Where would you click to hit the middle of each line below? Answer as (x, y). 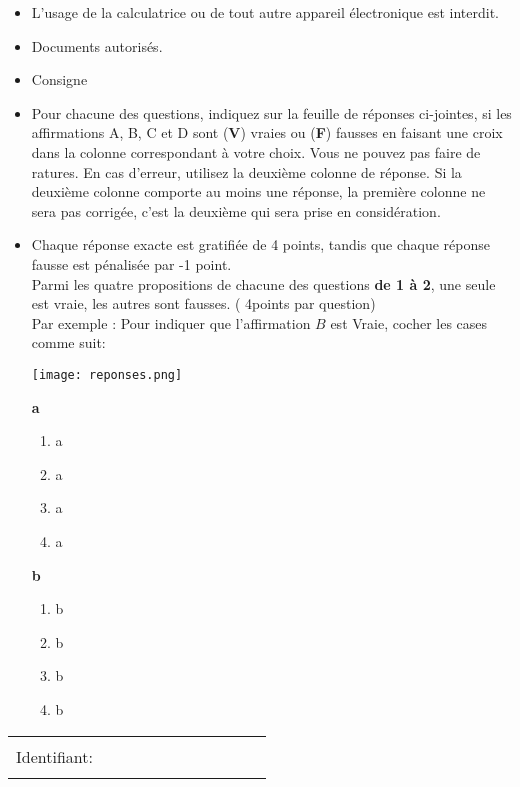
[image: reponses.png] (107, 374)
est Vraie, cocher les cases (409, 322)
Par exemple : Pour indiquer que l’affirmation (171, 322)
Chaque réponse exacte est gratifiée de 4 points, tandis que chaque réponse (260, 244)
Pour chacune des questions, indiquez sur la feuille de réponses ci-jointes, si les (271, 112)
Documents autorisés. (97, 45)
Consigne (59, 79)
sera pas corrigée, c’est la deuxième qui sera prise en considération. (236, 210)
